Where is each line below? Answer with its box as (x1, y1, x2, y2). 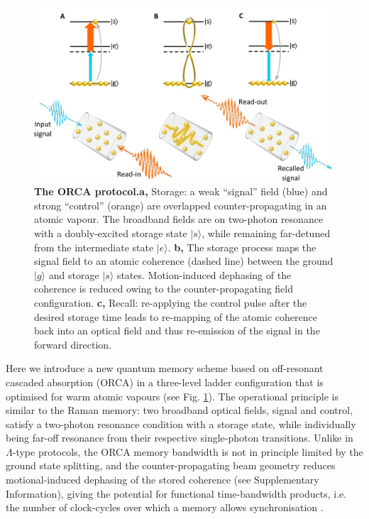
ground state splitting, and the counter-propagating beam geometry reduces (6, 458, 336, 473)
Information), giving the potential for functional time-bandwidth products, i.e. (6, 486, 347, 501)
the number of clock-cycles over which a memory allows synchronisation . (6, 500, 324, 515)
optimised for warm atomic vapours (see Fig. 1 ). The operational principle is (6, 388, 338, 403)
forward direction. (34, 337, 112, 351)
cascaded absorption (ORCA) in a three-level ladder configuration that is (6, 374, 324, 389)
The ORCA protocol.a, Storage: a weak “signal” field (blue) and (34, 184, 328, 199)
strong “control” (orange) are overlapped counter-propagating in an (34, 197, 327, 212)
